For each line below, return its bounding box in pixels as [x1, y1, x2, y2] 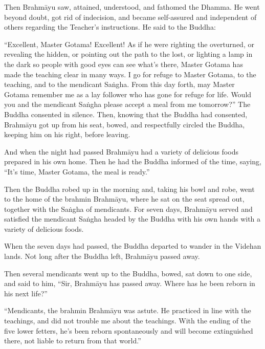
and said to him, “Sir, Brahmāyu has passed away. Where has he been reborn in [4, 278, 255, 289]
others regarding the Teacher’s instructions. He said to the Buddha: [4, 21, 216, 32]
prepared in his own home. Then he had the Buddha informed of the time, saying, [4, 156, 261, 167]
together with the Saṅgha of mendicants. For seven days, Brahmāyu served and [4, 203, 253, 214]
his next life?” [4, 288, 48, 298]
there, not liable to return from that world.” [4, 335, 141, 346]
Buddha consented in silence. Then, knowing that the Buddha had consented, [4, 108, 248, 119]
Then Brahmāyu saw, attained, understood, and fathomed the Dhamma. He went [4, 2, 260, 12]
